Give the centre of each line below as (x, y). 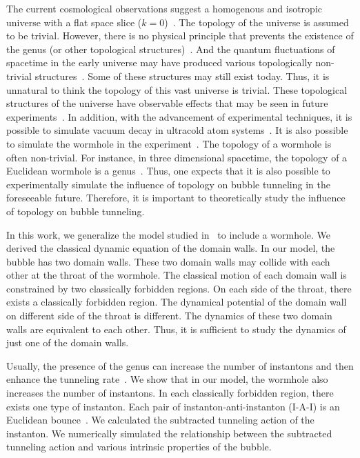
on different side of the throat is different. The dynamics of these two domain (169, 316)
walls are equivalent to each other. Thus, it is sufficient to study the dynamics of (176, 329)
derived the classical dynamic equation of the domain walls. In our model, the (171, 248)
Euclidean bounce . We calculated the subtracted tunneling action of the (160, 420)
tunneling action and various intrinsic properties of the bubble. (139, 447)
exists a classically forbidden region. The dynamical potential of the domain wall (177, 302)
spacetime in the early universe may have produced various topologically (159, 62)
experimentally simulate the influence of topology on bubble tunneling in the (168, 184)
